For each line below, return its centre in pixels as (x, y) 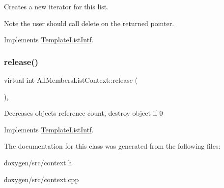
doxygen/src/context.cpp (42, 179)
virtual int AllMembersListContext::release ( (71, 80)
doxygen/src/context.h (38, 162)
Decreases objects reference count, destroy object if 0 (84, 113)
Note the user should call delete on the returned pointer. (89, 23)
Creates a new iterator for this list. (56, 6)
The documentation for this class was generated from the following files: (112, 146)
